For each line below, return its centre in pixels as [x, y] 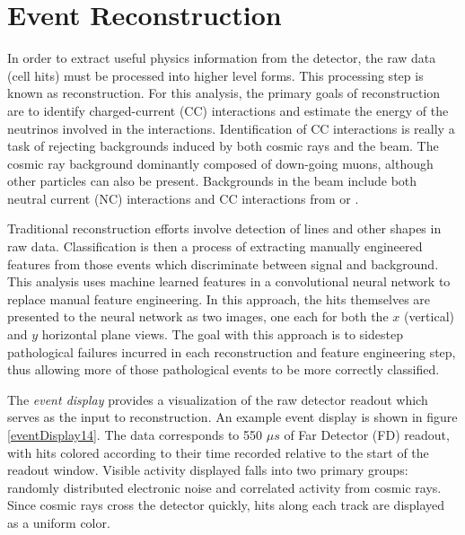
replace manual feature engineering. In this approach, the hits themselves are [219, 298]
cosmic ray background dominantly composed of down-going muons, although [220, 163]
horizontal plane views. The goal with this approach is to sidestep [222, 334]
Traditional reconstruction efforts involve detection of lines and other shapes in [224, 228]
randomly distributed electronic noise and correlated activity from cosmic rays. [224, 487]
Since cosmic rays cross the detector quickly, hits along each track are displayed [226, 505]
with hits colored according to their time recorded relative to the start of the [218, 452]
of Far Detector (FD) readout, [367, 434]
